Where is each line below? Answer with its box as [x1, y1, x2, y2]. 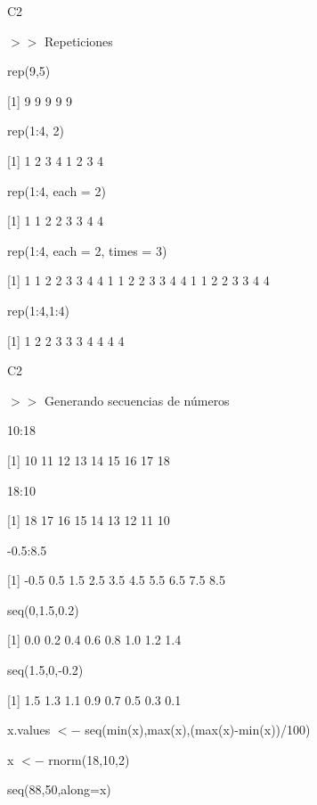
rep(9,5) [7, 62, 51, 80]
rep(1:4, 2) [7, 121, 64, 140]
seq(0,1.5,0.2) [7, 600, 79, 619]
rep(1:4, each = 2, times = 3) [7, 241, 167, 259]
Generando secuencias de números [44, 390, 230, 409]
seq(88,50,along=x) [7, 780, 111, 799]
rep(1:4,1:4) [7, 300, 70, 319]
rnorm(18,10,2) [48, 750, 130, 768]
